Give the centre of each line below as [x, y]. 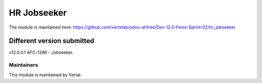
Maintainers [24, 65]
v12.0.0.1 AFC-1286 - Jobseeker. [41, 52]
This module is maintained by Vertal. [45, 75]
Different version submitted [52, 41]
